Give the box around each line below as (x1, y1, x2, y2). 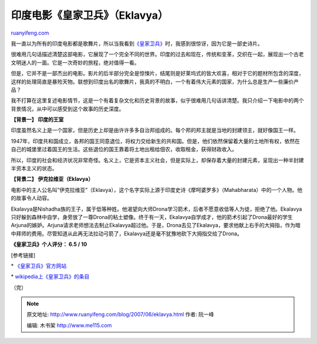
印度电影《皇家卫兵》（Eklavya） (11, 9, 168, 22)
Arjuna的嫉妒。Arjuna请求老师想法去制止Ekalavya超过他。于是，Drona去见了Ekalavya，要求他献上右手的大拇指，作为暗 (11, 222, 301, 229)
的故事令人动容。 (11, 194, 52, 202)
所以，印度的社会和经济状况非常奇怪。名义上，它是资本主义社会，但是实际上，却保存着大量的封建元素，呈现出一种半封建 (11, 156, 304, 164)
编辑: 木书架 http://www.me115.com (26, 322, 112, 329)
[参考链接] (11, 251, 36, 258)
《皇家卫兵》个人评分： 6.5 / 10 (11, 241, 87, 248)
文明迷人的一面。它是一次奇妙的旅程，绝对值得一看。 (11, 59, 140, 66)
